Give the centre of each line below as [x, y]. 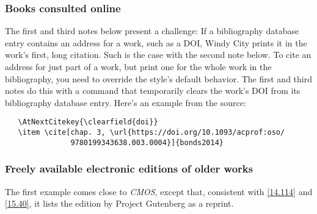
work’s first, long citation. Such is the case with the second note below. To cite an [158, 55]
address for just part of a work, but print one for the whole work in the [138, 66]
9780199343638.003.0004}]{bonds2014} [147, 142]
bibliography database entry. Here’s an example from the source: [126, 102]
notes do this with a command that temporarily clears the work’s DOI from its [153, 91]
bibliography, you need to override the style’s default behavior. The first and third [158, 78]
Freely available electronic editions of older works [129, 169]
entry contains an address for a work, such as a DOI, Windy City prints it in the [156, 42]
